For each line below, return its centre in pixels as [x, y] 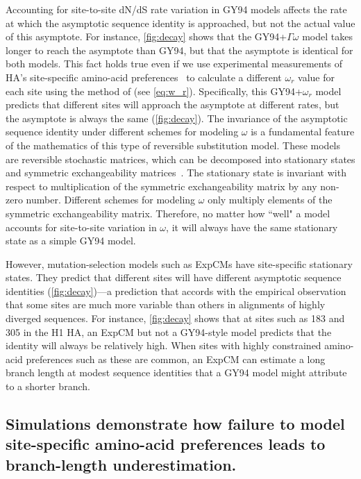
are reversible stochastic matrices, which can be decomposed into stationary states [180, 159]
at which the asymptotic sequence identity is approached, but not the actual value [180, 23]
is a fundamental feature [303, 132]
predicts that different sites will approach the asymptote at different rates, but [173, 104]
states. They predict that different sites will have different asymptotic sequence [174, 277]
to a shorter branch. [48, 386]
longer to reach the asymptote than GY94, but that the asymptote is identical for [179, 50]
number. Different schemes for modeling [111, 200]
